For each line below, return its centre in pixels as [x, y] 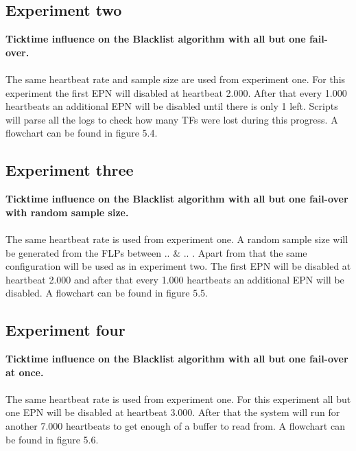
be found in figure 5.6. [52, 439]
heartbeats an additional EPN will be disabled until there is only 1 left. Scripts [172, 106]
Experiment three [70, 170]
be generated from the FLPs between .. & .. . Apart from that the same [156, 252]
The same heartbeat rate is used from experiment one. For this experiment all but [178, 398]
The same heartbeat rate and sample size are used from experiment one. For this [176, 79]
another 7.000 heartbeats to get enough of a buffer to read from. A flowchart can [175, 426]
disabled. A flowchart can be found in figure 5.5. [107, 293]
